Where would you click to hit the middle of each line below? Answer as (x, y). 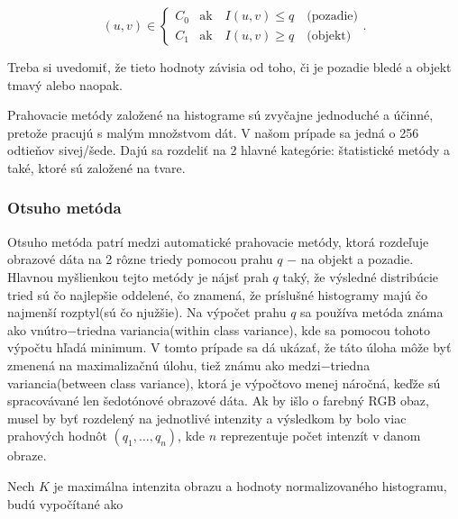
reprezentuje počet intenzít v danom (321, 436)
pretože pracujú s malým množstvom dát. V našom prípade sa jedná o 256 (213, 132)
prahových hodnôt (57, 436)
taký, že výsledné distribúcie (361, 276)
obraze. (27, 455)
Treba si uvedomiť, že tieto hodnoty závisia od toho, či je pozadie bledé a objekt (229, 67)
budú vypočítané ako (65, 503)
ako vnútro (37, 329)
